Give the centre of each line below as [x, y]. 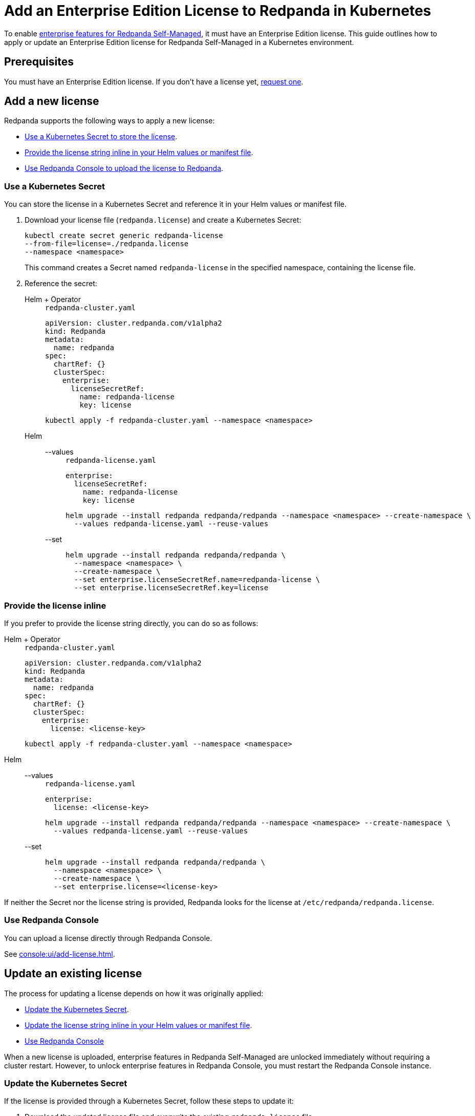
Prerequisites [39, 62]
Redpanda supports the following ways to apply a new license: [110, 121]
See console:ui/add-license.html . [60, 954]
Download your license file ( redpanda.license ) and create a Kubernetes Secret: [163, 220]
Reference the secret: [61, 284]
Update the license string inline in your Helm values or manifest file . [138, 1025]
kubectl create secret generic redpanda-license [124, 236]
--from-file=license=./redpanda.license [107, 244]
